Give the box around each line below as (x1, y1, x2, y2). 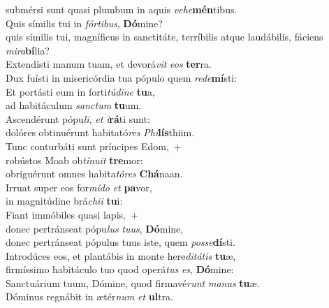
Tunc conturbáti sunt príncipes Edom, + (6, 138, 182, 153)
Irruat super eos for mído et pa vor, (6, 179, 152, 194)
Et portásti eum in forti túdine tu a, (6, 84, 155, 98)
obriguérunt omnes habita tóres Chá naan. (6, 166, 183, 181)
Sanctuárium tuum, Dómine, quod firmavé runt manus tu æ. (6, 275, 260, 290)
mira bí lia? (6, 43, 50, 57)
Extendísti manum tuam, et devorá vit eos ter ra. (6, 57, 212, 71)
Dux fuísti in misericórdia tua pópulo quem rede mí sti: (6, 70, 237, 85)
